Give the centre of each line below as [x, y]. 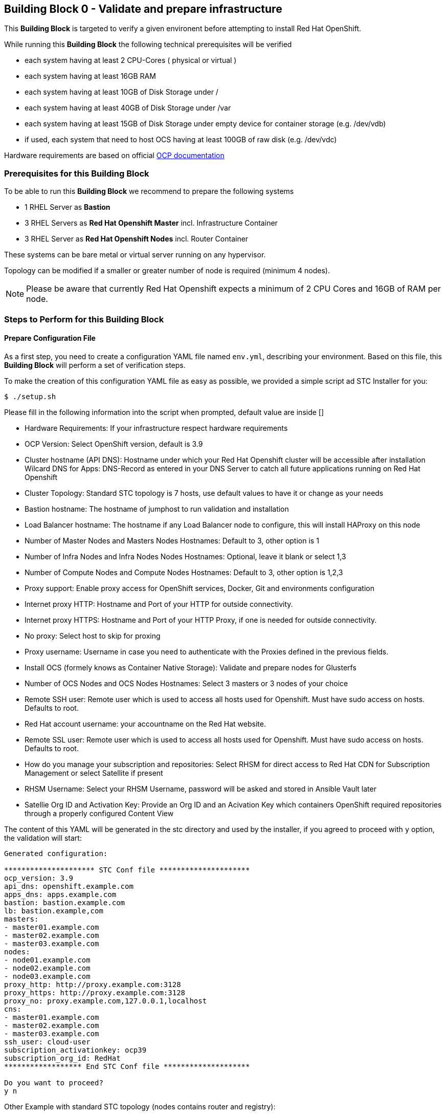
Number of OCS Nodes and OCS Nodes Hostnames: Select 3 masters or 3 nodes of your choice [186, 683]
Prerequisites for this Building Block [77, 173]
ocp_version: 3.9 [39, 878]
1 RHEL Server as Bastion [68, 207]
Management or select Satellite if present [94, 773]
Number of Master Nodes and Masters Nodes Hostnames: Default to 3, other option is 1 [172, 540]
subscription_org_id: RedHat [62, 1058]
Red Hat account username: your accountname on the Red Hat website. [145, 724]
